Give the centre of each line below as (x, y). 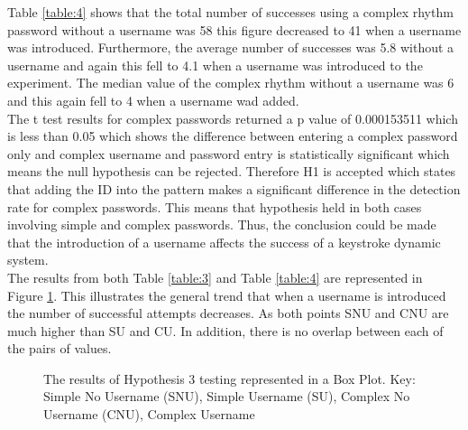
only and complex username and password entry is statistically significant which (229, 153)
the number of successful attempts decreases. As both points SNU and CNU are (228, 313)
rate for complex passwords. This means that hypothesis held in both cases (215, 206)
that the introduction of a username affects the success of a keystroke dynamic (224, 242)
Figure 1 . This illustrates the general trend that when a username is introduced (227, 295)
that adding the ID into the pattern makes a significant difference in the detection (234, 188)
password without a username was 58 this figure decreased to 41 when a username (234, 29)
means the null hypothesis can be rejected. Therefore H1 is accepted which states (232, 171)
